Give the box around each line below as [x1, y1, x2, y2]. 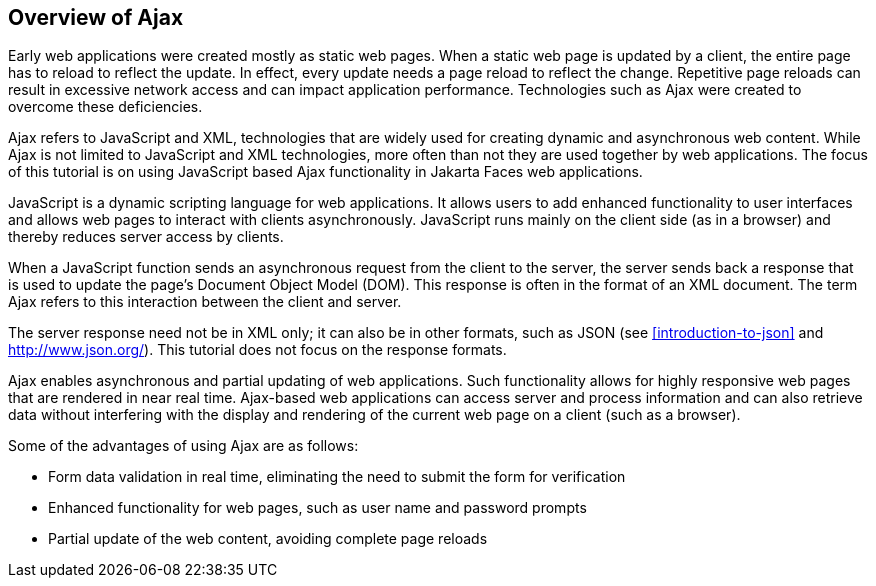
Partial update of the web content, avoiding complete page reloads [48, 530, 488, 548]
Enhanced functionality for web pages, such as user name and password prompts [48, 499, 587, 517]
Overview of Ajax [8, 5, 184, 30]
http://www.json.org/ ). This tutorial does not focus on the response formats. [8, 341, 507, 359]
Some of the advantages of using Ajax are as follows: [8, 437, 359, 455]
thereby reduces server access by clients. [8, 228, 284, 246]
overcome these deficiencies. [8, 98, 203, 116]
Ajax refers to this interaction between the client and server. [8, 293, 402, 311]
